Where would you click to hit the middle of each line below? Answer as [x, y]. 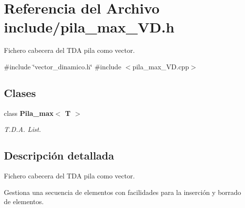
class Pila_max [29, 113]
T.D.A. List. [23, 129]
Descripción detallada [59, 155]
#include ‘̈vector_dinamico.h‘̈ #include [63, 66]
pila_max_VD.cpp [161, 66]
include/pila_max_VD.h [89, 27]
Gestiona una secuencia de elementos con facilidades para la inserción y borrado [122, 192]
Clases [20, 92]
